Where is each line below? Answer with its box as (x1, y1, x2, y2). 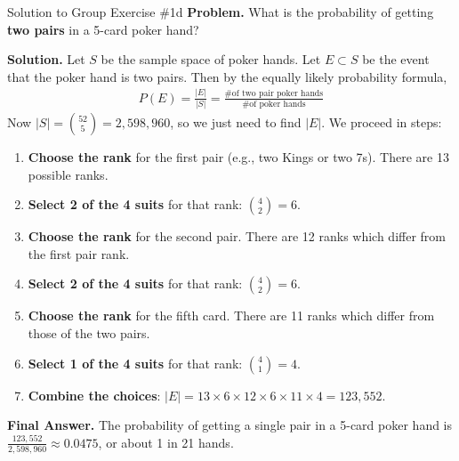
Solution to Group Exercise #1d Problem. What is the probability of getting (7, 3, 434, 20)
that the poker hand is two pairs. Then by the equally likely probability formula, (7, 67, 447, 85)
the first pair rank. (28, 244, 130, 263)
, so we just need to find (170, 113, 302, 132)
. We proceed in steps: (321, 113, 442, 132)
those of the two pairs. (28, 324, 150, 342)
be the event (362, 50, 430, 69)
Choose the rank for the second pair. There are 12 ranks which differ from (28, 227, 447, 246)
